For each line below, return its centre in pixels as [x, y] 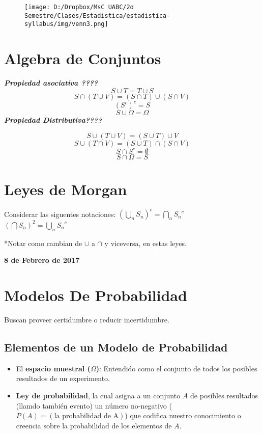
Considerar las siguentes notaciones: [60, 214]
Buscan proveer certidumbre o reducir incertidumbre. [87, 320]
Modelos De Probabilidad [96, 295]
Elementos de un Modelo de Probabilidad [116, 347]
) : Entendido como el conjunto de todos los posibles [177, 368]
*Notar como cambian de [43, 243]
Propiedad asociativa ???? [51, 83]
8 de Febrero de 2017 [42, 260]
